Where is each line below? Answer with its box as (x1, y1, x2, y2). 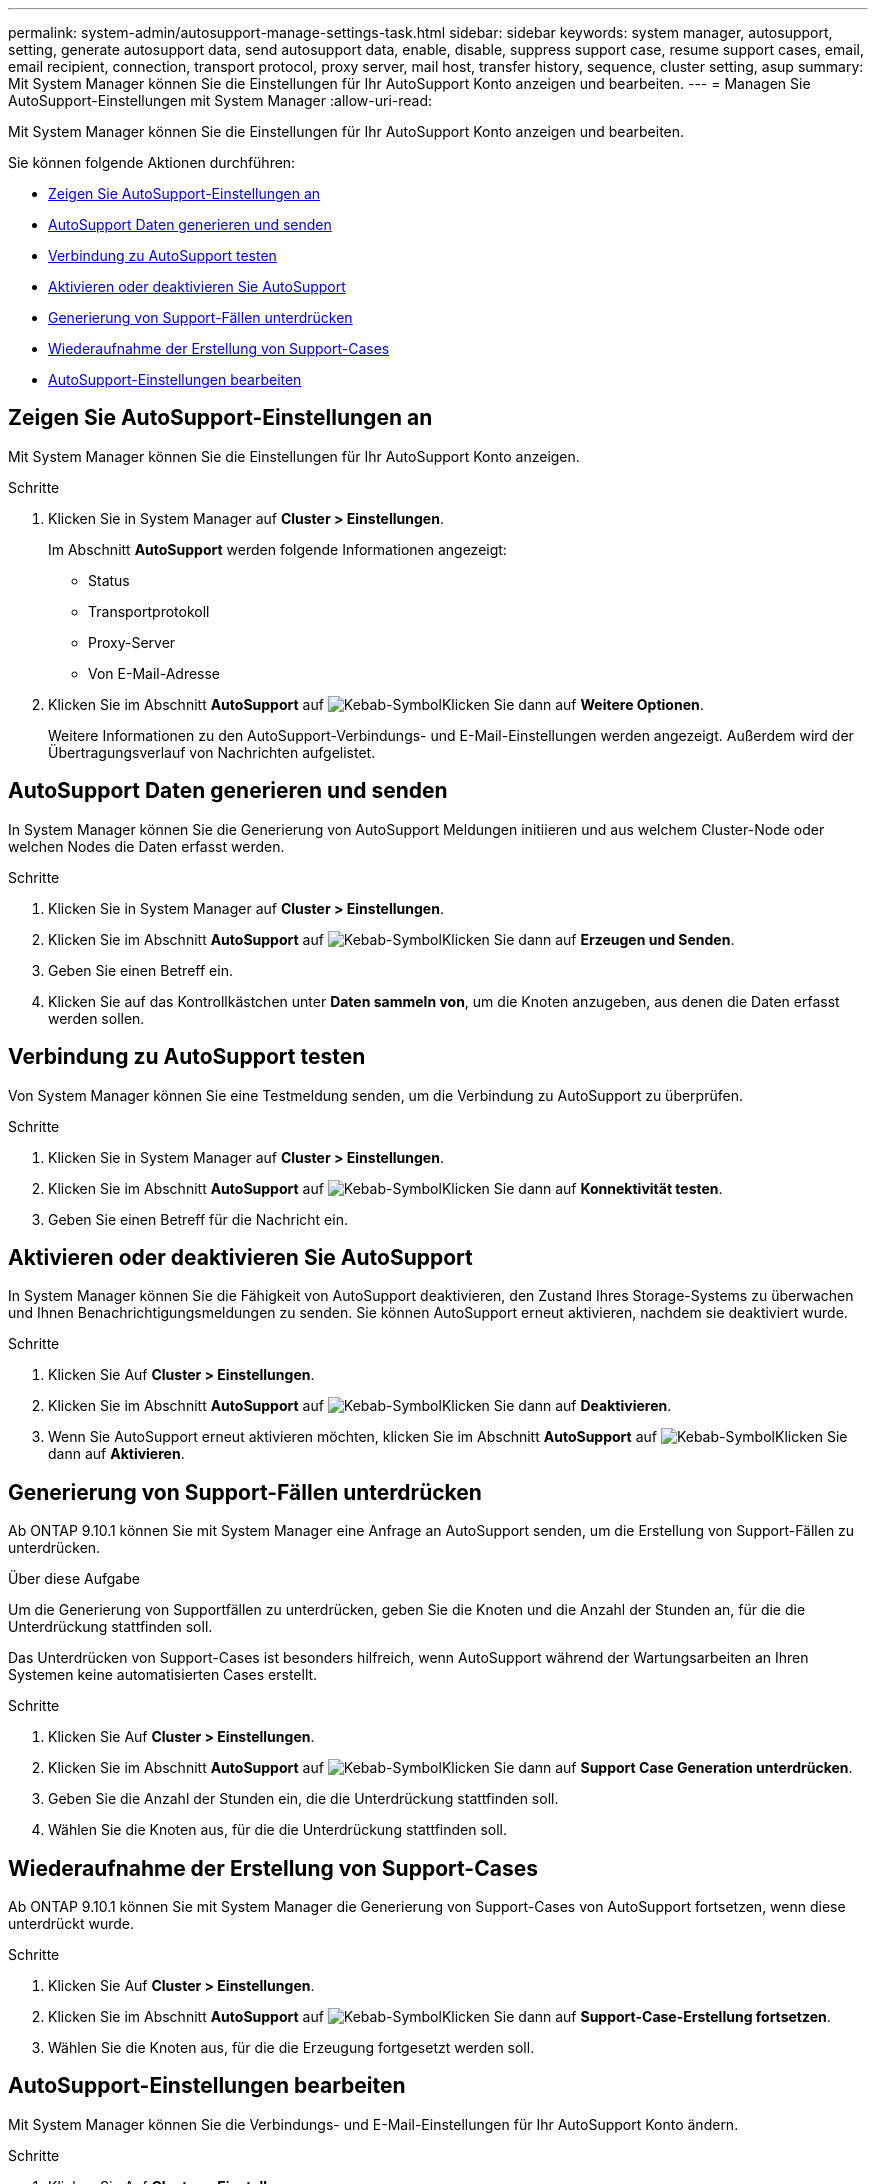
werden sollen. (48, 1009, 145, 1027)
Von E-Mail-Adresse (88, 664, 221, 682)
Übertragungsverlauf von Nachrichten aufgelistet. (48, 743, 376, 761)
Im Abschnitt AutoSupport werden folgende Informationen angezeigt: (48, 540, 507, 558)
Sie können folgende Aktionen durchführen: (8, 154, 296, 171)
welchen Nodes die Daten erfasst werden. (8, 837, 285, 855)
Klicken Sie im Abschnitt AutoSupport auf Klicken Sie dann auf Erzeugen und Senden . (48, 930, 735, 948)
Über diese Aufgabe (8, 1570, 140, 1588)
